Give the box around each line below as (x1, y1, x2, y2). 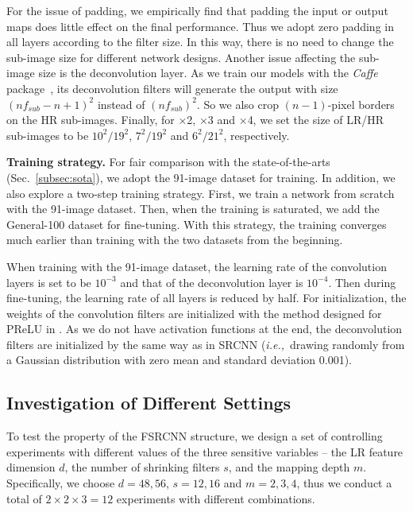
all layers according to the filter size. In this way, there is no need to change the (6, 33, 394, 50)
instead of (97, 95, 145, 112)
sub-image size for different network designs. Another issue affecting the (6, 48, 356, 65)
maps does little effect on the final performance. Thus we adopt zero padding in (6, 17, 394, 34)
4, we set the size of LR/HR (247, 111, 384, 128)
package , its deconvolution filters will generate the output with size (6, 80, 338, 96)
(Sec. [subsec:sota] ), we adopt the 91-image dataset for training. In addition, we (6, 169, 396, 185)
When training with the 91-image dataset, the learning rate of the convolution (6, 258, 387, 274)
